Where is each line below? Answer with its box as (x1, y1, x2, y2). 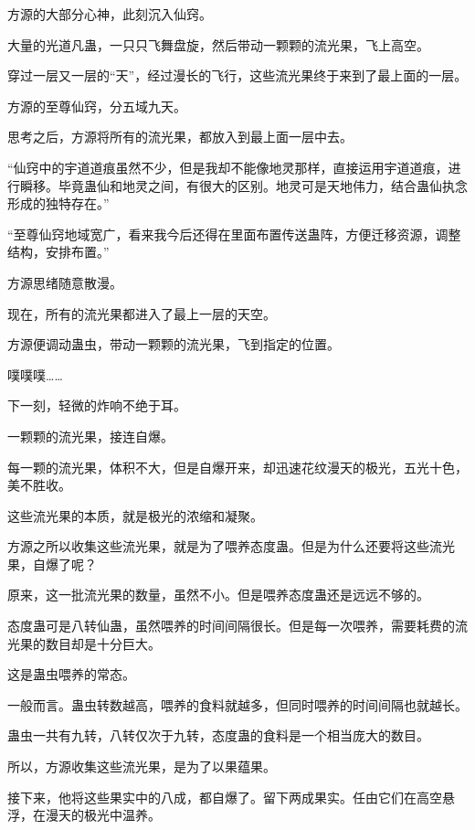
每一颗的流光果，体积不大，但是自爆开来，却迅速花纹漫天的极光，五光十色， (7, 457, 468, 476)
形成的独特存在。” (7, 194, 110, 213)
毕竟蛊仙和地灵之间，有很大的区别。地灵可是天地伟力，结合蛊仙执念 (58, 176, 468, 195)
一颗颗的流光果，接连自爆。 (7, 426, 174, 445)
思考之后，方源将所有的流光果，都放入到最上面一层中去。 (7, 127, 353, 146)
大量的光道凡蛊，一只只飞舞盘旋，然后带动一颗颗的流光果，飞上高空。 (7, 35, 429, 54)
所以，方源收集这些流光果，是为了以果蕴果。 (7, 757, 276, 776)
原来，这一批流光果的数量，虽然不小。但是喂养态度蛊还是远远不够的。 (7, 585, 429, 604)
